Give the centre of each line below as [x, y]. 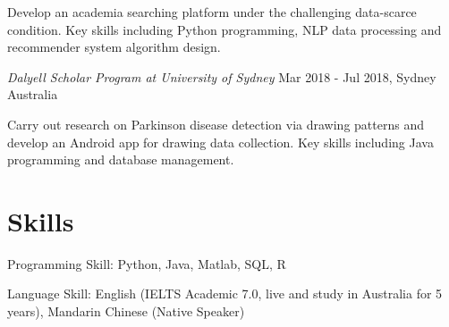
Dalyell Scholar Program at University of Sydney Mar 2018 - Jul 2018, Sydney [222, 76]
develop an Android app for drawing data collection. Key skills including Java [220, 142]
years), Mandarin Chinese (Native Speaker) [126, 311]
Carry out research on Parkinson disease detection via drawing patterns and [216, 124]
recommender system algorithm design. [114, 47]
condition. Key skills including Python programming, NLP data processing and [224, 29]
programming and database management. [121, 159]
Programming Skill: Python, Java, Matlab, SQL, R [147, 263]
